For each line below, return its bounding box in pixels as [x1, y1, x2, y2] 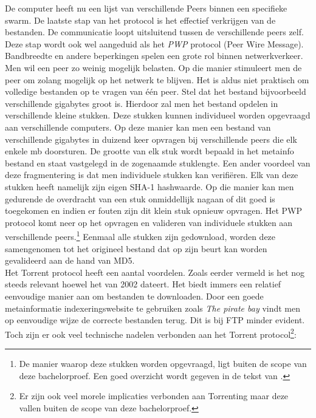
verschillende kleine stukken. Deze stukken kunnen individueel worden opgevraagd [5, 109, 311, 122]
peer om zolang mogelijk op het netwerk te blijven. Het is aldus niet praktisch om [5, 73, 309, 86]
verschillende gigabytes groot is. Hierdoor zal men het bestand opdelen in [5, 97, 278, 109]
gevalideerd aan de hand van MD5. [5, 254, 135, 267]
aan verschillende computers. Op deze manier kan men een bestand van [5, 120, 271, 133]
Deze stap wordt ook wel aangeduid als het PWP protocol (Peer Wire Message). [5, 37, 304, 50]
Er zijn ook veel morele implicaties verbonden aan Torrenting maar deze [19, 389, 289, 402]
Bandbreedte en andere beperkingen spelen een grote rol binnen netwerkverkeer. [5, 49, 303, 62]
